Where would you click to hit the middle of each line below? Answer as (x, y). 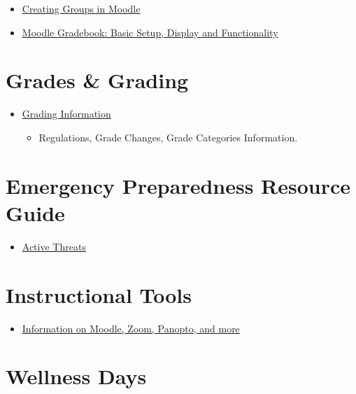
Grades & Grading (97, 80)
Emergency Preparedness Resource (178, 185)
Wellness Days (76, 376)
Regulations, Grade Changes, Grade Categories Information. (168, 137)
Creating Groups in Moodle (81, 8)
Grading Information (66, 114)
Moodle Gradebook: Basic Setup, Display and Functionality (150, 32)
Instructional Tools (99, 294)
